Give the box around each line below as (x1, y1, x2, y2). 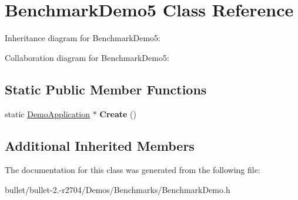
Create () (99, 107, 136, 120)
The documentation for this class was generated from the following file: (5, 164, 260, 176)
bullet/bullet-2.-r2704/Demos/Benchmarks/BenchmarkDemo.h (5, 183, 230, 195)
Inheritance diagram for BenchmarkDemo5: (5, 32, 160, 44)
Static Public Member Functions (5, 80, 207, 98)
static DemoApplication (5, 107, 90, 120)
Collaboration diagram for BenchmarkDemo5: (5, 51, 169, 63)
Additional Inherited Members (5, 136, 195, 154)
